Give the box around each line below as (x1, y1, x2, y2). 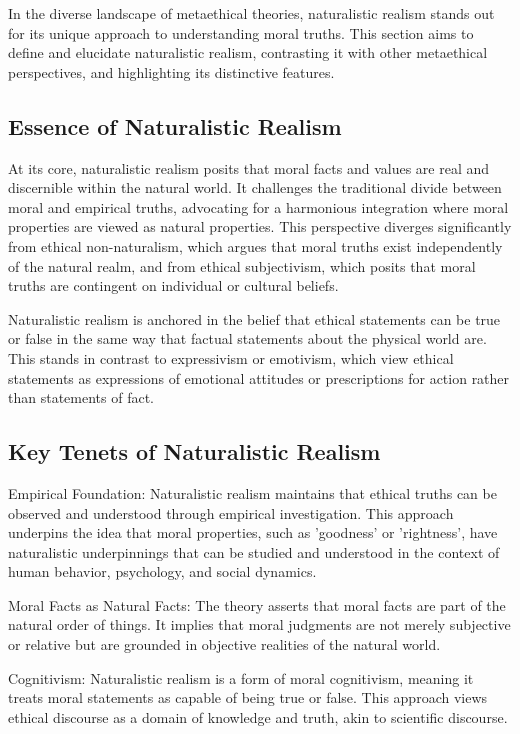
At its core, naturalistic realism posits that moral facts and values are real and (8, 157, 490, 178)
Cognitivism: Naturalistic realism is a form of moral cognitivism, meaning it (8, 667, 474, 688)
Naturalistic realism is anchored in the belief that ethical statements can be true (8, 308, 501, 329)
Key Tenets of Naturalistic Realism (8, 436, 381, 467)
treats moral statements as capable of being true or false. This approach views (8, 687, 488, 708)
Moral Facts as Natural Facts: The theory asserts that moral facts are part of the (8, 594, 506, 615)
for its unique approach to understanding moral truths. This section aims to (8, 22, 474, 43)
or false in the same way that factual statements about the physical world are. (8, 328, 487, 349)
